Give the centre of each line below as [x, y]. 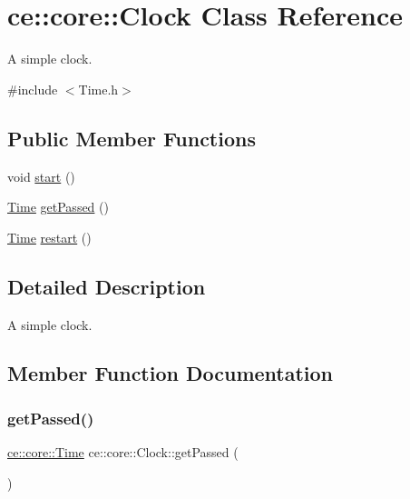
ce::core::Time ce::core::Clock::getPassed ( [123, 452]
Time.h [98, 89]
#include [33, 89]
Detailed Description [107, 286]
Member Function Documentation [171, 373]
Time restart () [49, 237]
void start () [41, 176]
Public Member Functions [132, 138]
